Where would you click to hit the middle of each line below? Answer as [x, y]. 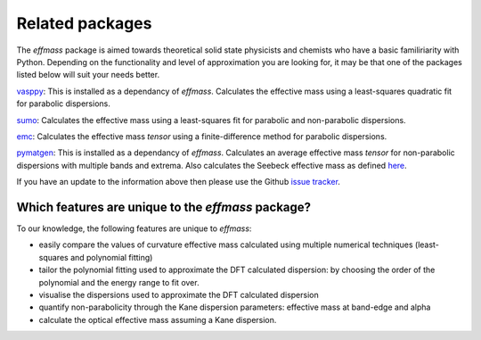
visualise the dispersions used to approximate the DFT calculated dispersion [179, 294]
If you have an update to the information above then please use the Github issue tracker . [178, 182]
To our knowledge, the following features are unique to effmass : [134, 228]
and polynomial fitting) [111, 257]
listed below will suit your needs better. [88, 75]
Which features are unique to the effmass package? [164, 207]
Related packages [84, 23]
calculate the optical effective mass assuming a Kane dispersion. [158, 319]
